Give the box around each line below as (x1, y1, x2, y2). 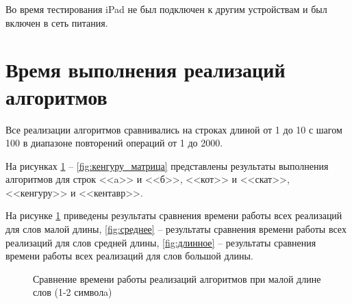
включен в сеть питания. (5, 15, 108, 29)
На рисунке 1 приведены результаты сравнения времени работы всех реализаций (5, 208, 342, 223)
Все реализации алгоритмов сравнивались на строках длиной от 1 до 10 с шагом (5, 122, 342, 136)
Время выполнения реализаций (5, 55, 286, 84)
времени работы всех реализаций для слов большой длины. (5, 249, 253, 263)
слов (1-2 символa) (33, 285, 112, 299)
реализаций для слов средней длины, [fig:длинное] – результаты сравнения (5, 235, 316, 249)
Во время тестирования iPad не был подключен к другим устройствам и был (5, 2, 327, 16)
